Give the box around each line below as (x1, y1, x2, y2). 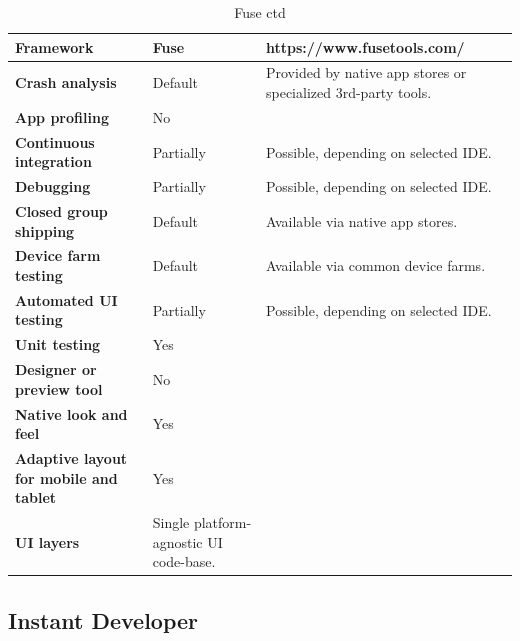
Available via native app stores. (265, 210, 458, 231)
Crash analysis (15, 72, 117, 93)
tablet (15, 487, 57, 508)
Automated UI (15, 289, 118, 310)
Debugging (15, 176, 91, 197)
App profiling (15, 106, 109, 127)
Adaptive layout (15, 448, 128, 469)
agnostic (152, 531, 203, 552)
